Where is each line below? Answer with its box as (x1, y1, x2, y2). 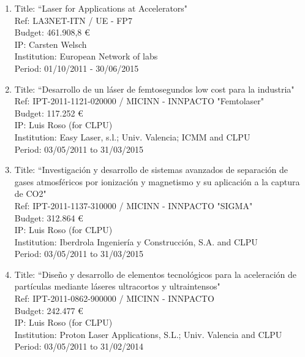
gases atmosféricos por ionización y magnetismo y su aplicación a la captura (14, 175, 300, 188)
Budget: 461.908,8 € (14, 26, 90, 39)
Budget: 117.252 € (14, 106, 83, 119)
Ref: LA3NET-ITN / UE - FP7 (14, 13, 132, 26)
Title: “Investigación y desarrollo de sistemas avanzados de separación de (14, 163, 288, 176)
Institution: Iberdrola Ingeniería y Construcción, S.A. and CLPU (14, 235, 258, 248)
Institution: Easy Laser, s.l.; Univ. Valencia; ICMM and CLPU (14, 130, 250, 143)
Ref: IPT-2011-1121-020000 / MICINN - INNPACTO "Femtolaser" (14, 94, 264, 107)
